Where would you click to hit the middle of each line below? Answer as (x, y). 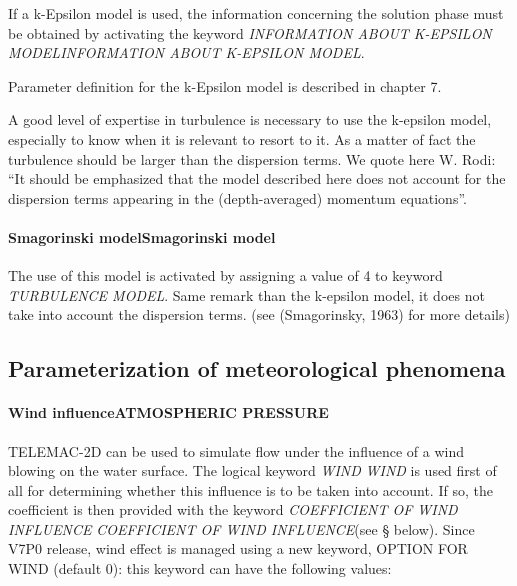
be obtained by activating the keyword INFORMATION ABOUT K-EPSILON (250, 32)
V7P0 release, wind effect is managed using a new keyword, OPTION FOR (238, 548)
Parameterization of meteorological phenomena (257, 368)
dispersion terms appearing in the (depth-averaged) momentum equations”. (237, 197)
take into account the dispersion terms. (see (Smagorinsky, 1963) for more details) (259, 314)
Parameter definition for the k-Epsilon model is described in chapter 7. (225, 85)
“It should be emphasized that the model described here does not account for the (257, 178)
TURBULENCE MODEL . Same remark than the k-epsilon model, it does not (246, 294)
